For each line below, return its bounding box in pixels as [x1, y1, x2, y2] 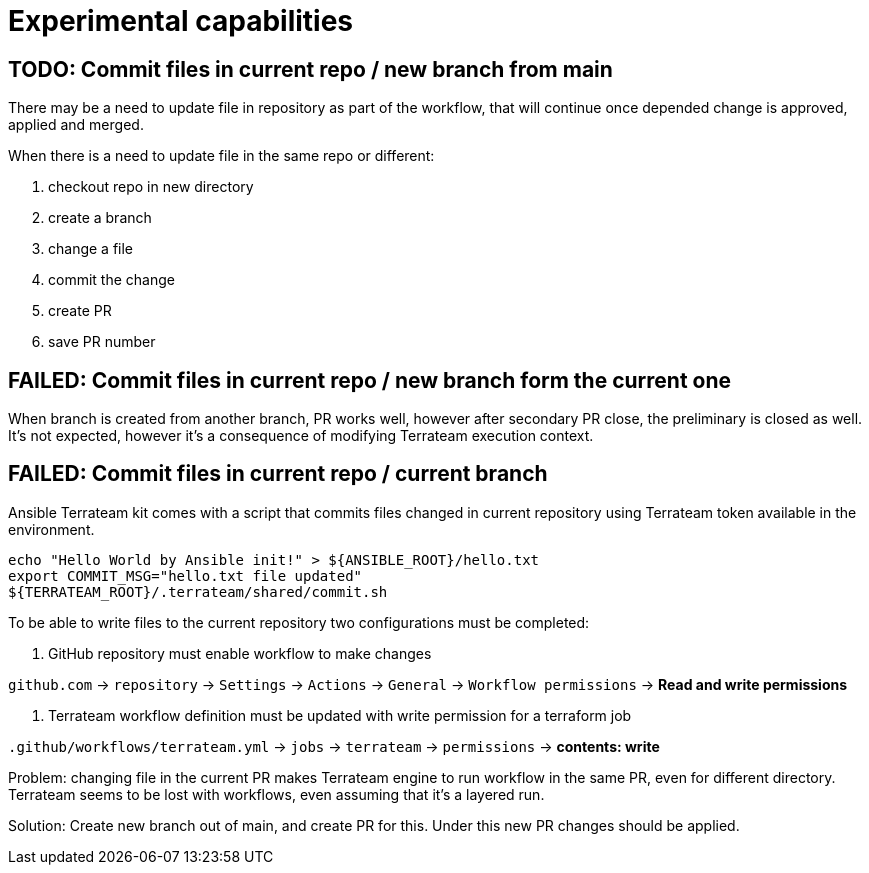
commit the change [48, 271, 175, 289]
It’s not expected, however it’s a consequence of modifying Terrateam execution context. [8, 427, 594, 445]
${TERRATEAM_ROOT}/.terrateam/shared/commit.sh [8, 583, 388, 600]
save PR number [48, 333, 156, 351]
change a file [48, 240, 134, 258]
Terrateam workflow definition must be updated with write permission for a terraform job [48, 706, 632, 724]
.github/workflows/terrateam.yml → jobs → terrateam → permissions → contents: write [8, 737, 660, 755]
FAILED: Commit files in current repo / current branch [8, 461, 548, 487]
